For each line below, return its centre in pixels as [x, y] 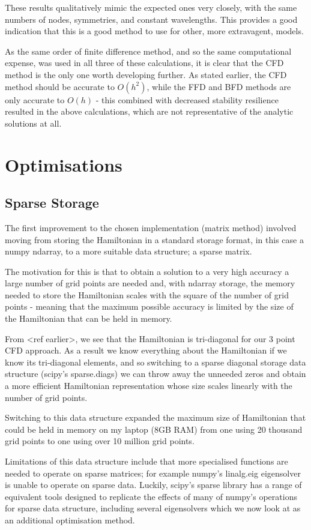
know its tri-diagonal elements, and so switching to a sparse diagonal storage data [155, 362]
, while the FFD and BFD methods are [219, 86]
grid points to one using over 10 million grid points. [100, 441]
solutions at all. [33, 123]
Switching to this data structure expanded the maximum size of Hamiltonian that [155, 417]
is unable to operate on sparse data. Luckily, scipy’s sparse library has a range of [153, 485]
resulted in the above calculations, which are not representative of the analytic [149, 111]
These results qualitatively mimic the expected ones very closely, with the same [151, 7]
